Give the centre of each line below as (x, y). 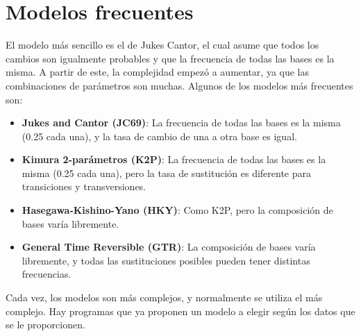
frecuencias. (47, 274)
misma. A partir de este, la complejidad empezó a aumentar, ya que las (158, 72)
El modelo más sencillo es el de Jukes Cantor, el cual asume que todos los (162, 45)
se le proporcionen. (45, 325)
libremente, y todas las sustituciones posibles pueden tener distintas (166, 260)
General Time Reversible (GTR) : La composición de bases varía (169, 247)
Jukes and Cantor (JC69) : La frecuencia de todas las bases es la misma (181, 123)
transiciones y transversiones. (84, 186)
